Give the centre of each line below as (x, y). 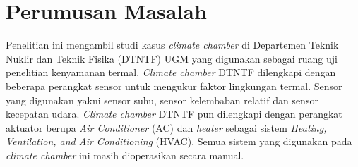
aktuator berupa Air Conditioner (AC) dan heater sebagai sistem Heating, (166, 127)
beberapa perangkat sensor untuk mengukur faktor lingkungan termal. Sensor (174, 86)
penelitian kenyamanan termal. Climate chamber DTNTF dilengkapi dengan (171, 72)
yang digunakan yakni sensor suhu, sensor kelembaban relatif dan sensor (162, 100)
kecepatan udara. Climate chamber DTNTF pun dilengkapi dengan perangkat (174, 114)
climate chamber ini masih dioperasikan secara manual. (125, 155)
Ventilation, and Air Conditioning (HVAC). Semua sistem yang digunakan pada (179, 141)
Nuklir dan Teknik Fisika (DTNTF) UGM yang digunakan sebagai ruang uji (172, 58)
